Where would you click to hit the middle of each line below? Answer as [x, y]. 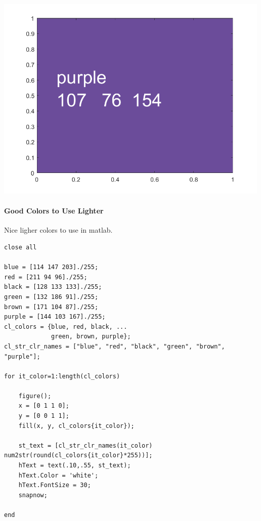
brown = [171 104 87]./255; [51, 307]
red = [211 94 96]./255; [46, 277]
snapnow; [33, 495]
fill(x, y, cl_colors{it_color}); [76, 426]
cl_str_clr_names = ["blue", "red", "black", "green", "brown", [115, 346]
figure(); [35, 396]
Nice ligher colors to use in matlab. [58, 230]
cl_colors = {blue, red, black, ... [66, 327]
